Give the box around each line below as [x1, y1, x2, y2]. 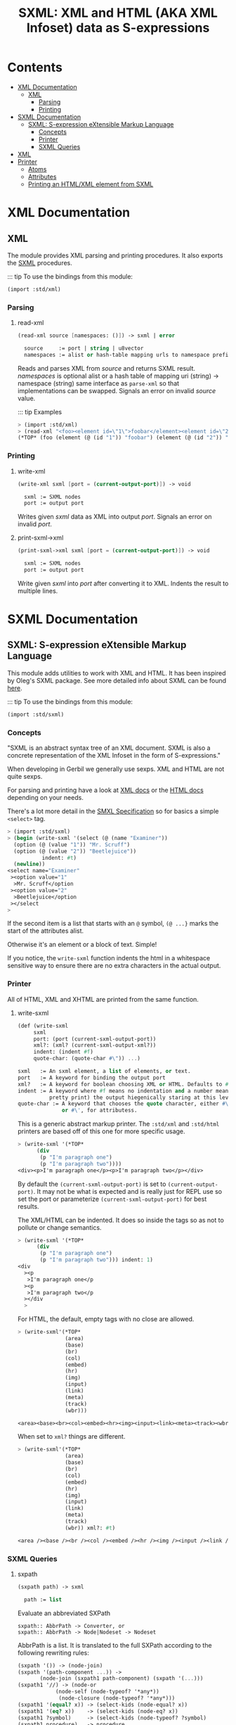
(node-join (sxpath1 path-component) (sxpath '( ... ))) [39, 1675, 204, 1682]
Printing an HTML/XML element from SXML [27, 179, 154, 188]
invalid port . [17, 520, 53, 528]
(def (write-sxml [17, 1022, 69, 1029]
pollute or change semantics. [17, 1223, 102, 1232]
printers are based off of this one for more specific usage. [17, 1127, 185, 1135]
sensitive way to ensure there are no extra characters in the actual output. [7, 962, 221, 970]
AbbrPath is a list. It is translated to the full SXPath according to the [17, 1641, 212, 1649]
